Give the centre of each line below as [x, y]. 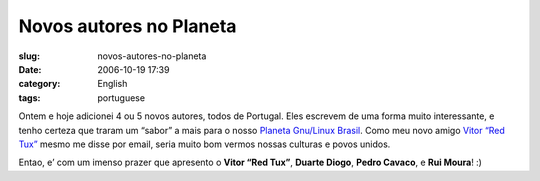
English [112, 84]
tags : [29, 97]
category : [39, 84]
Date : [30, 69]
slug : [29, 56]
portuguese [121, 97]
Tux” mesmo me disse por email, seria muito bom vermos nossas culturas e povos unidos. [204, 144]
